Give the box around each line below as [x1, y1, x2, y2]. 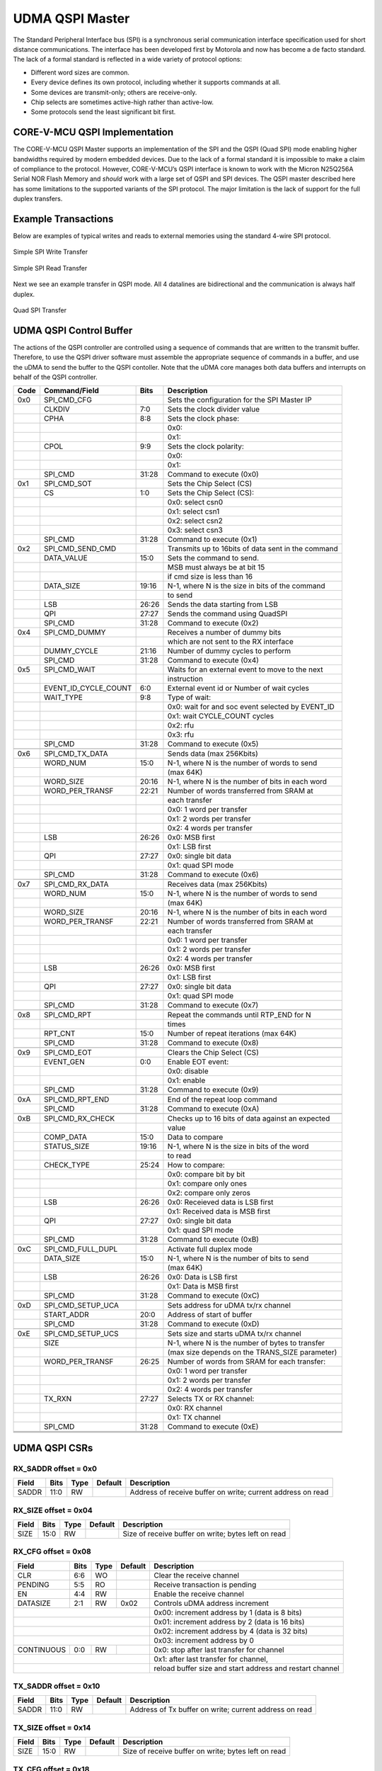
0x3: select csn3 [167, 525, 223, 535]
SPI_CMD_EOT [43, 1048, 92, 1058]
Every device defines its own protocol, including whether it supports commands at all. [30, 78, 281, 86]
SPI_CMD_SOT [43, 479, 92, 489]
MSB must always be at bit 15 [167, 562, 265, 572]
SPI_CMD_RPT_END [43, 1094, 110, 1104]
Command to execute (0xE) [167, 1422, 259, 1432]
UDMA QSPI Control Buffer [13, 324, 133, 336]
